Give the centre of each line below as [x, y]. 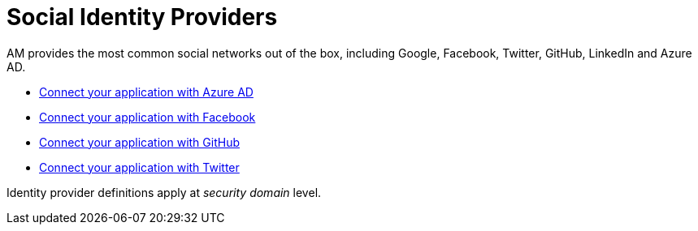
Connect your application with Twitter [139, 167]
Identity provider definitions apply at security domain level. [164, 192]
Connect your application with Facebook [147, 117]
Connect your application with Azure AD [146, 92]
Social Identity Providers [142, 17]
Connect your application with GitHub [139, 142]
